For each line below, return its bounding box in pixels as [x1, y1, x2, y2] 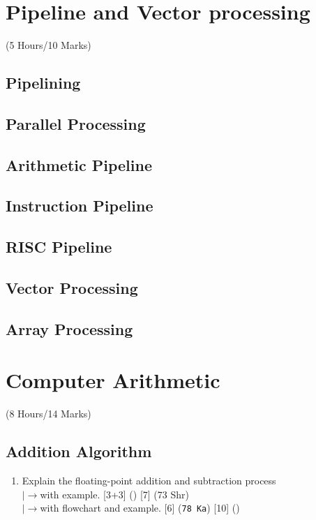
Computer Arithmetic [6, 366, 220, 394]
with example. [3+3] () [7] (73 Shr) [40, 486, 189, 501]
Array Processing [6, 318, 133, 339]
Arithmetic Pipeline [6, 154, 152, 175]
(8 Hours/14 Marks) [6, 406, 91, 421]
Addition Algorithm [6, 440, 152, 462]
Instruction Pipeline [6, 195, 153, 216]
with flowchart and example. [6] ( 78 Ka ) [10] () [40, 500, 240, 515]
